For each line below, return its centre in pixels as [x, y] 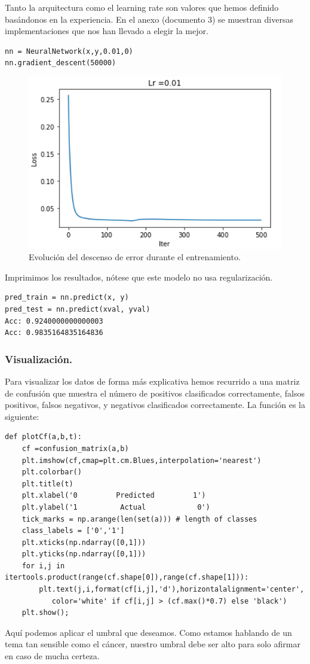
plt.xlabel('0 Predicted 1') [114, 496]
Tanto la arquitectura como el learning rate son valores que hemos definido [142, 7]
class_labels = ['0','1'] [73, 531]
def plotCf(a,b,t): [43, 437]
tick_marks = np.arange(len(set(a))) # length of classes [139, 519]
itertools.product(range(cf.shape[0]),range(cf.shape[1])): [127, 578]
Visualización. [39, 359]
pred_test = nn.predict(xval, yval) [78, 309]
